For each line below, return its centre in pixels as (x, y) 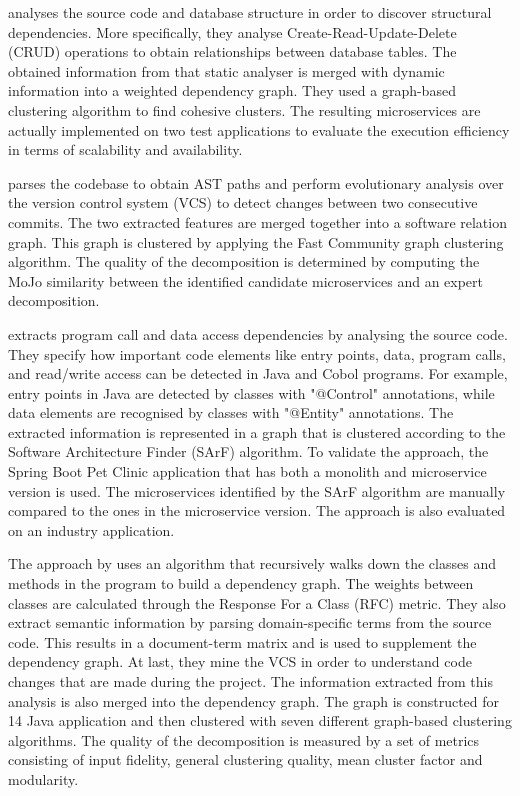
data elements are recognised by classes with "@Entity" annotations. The (231, 412)
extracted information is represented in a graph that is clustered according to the (257, 431)
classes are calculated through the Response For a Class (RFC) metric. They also (257, 602)
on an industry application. (91, 529)
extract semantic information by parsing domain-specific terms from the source (250, 622)
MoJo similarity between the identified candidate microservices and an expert (246, 280)
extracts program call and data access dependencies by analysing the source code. (258, 333)
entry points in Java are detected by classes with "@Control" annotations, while (251, 392)
